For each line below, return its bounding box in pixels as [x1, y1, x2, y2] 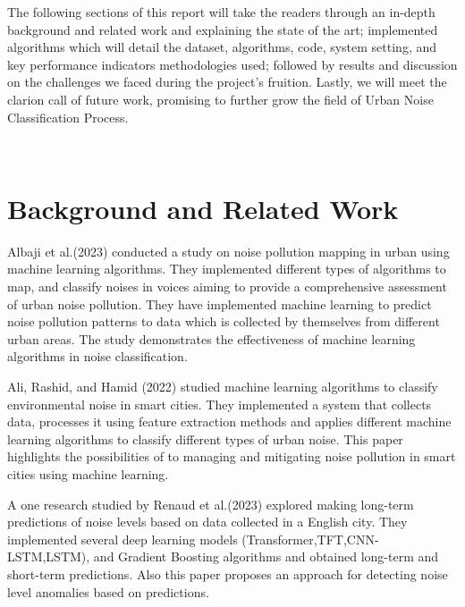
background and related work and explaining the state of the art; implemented [7, 20, 438, 38]
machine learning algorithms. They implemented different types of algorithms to [7, 259, 446, 278]
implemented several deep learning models [7, 529, 238, 548]
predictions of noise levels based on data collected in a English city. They [7, 512, 408, 531]
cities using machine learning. [7, 465, 169, 483]
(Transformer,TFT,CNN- [241, 529, 379, 548]
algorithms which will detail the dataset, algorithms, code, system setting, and [7, 38, 437, 56]
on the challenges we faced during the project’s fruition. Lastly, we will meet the [7, 72, 447, 91]
